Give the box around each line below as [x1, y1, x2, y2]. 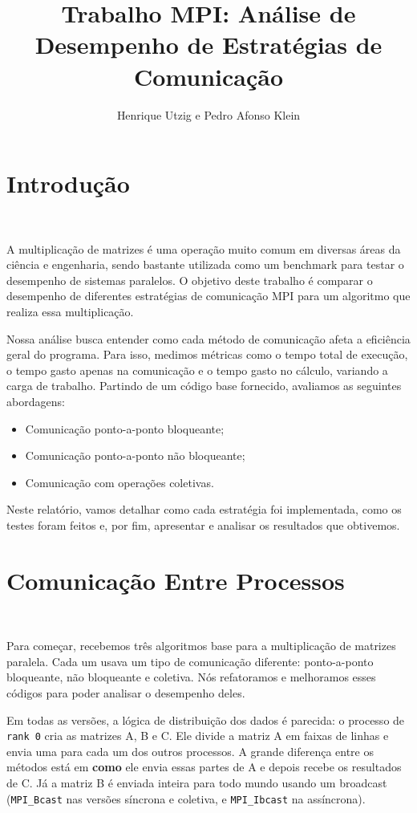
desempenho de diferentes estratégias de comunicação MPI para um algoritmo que [6, 287, 411, 304]
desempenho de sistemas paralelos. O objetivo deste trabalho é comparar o [6, 271, 373, 288]
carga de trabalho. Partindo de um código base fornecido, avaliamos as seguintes [6, 377, 402, 394]
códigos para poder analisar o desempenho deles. [6, 685, 245, 701]
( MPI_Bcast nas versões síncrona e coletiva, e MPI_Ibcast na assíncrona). [6, 790, 366, 807]
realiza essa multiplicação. [6, 303, 134, 319]
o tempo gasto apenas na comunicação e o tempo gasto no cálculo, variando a [6, 361, 388, 378]
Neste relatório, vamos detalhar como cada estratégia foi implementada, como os [6, 501, 402, 518]
